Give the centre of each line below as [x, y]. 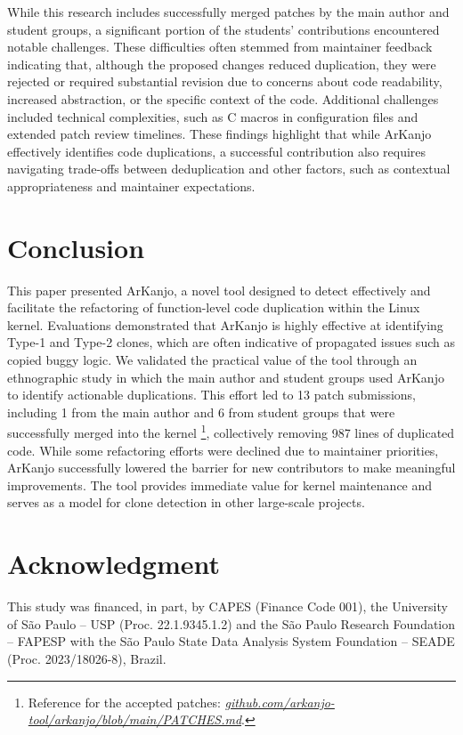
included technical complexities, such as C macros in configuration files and [213, 116]
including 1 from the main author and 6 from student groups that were [201, 412]
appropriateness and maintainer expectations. [131, 186]
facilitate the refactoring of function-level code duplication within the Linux [214, 307]
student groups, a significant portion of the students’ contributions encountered [223, 29]
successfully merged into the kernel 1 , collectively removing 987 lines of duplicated [231, 432]
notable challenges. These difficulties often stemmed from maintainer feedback [220, 47]
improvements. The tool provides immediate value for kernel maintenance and [220, 485]
